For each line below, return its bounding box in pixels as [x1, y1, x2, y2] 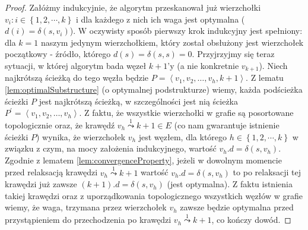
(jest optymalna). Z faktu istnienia [167, 178, 293, 190]
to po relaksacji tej [233, 166, 301, 178]
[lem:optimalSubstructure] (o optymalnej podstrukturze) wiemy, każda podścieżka [5, 83, 303, 96]
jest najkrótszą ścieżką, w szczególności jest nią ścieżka [39, 94, 239, 107]
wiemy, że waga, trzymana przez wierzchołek [5, 201, 167, 213]
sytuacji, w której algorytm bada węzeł [5, 59, 147, 71]
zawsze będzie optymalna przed [180, 201, 294, 213]
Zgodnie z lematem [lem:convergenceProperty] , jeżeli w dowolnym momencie [5, 153, 282, 166]
